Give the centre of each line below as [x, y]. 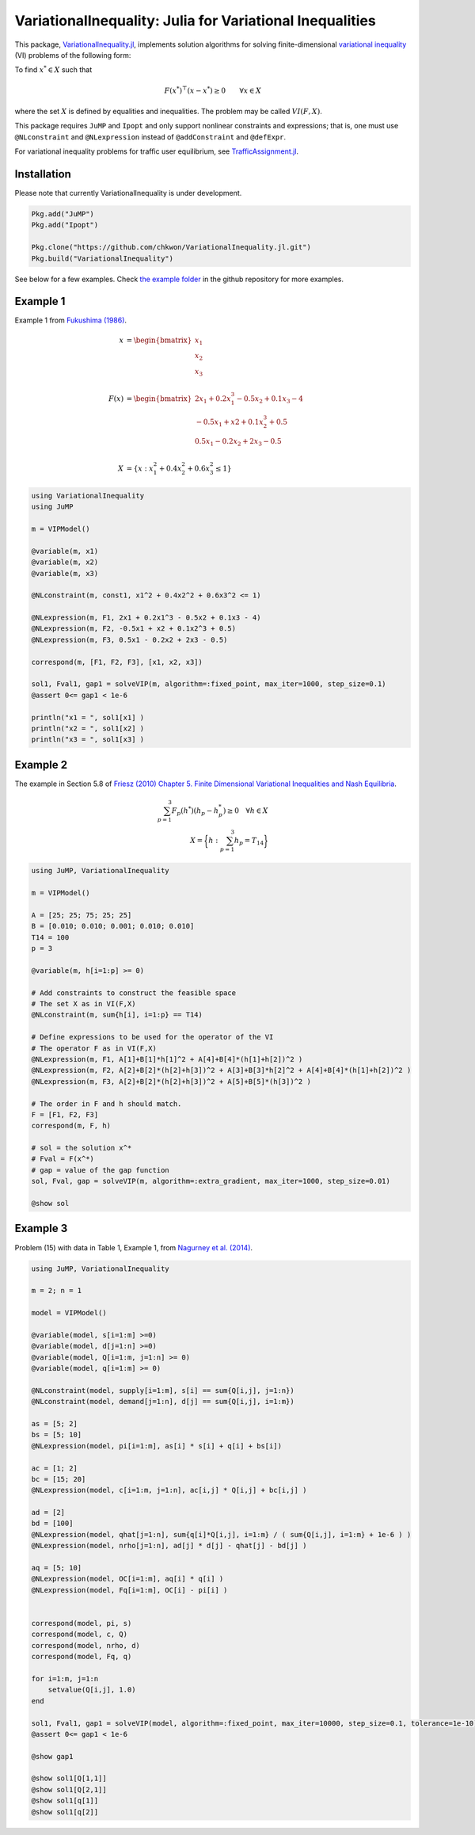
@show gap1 [52, 1756]
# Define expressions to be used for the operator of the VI [152, 1037]
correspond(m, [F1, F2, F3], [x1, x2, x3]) [117, 662]
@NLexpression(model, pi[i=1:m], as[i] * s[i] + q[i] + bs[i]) [157, 1446]
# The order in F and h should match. [106, 1104]
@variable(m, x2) [65, 562]
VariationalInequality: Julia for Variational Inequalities [195, 21]
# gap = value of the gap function [100, 1170]
